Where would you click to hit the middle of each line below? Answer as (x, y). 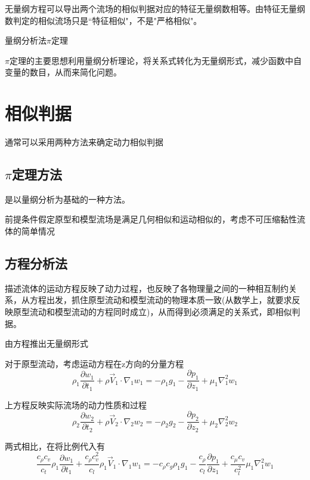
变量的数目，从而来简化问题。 (63, 72)
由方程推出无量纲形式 (46, 343)
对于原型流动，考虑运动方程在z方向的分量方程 (94, 363)
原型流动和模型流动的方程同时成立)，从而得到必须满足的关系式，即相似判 (156, 312)
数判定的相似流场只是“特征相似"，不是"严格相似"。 (103, 20)
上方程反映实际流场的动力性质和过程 (76, 404)
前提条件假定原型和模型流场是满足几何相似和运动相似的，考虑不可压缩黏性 (151, 219)
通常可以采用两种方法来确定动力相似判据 (84, 142)
